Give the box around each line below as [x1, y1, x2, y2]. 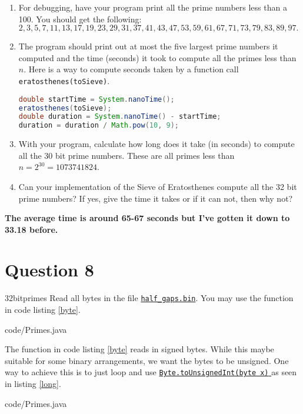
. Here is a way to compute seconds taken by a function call [24, 63, 239, 75]
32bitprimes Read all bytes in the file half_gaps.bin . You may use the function [5, 292, 294, 304]
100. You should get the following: [18, 12, 142, 25]
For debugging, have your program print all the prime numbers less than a [18, 1, 287, 13]
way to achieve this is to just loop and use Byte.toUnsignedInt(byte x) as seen [5, 366, 297, 378]
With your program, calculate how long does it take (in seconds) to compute [18, 138, 295, 150]
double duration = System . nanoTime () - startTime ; [18, 112, 221, 121]
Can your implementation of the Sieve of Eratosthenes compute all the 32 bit [18, 180, 297, 192]
